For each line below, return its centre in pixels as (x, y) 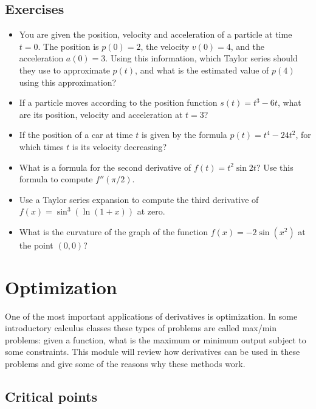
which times (41, 146)
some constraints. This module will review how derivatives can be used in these (153, 352)
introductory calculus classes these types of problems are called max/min (141, 328)
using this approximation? (68, 82)
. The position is (68, 46)
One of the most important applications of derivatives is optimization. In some (151, 316)
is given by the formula (184, 135)
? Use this (275, 167)
